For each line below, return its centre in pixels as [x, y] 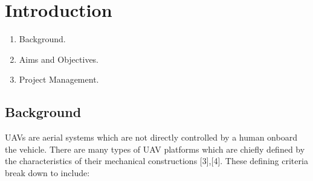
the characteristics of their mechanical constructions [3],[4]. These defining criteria [156, 161]
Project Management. [59, 79]
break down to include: [47, 172]
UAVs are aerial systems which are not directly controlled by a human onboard [151, 137]
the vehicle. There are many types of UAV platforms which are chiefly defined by [155, 149]
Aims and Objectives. [59, 59]
